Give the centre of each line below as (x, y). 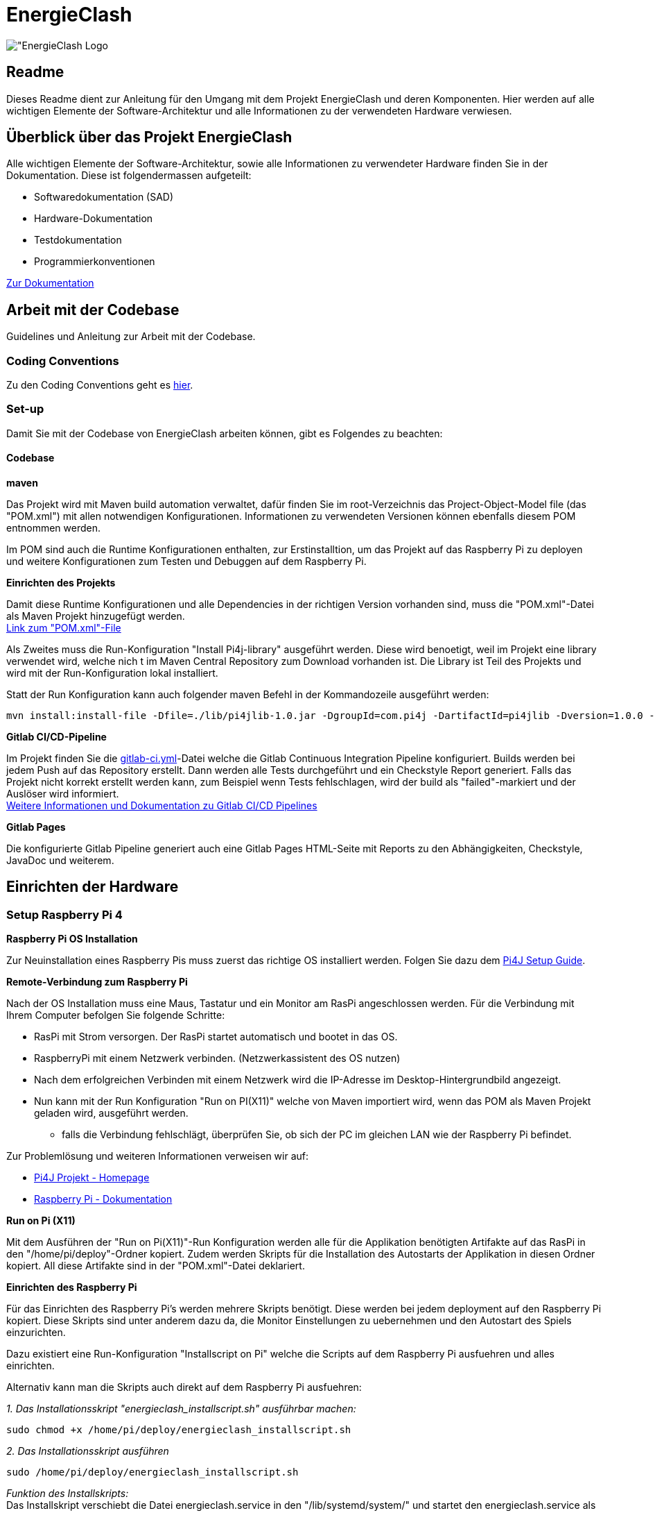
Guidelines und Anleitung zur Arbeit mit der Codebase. (131, 337)
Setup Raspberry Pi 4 (64, 914)
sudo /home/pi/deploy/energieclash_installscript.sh (152, 1472)
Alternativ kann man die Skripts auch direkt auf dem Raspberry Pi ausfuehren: (184, 1387)
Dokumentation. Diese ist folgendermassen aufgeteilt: (129, 176)
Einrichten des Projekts (61, 583)
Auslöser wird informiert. (63, 794)
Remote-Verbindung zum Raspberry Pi (97, 982)
